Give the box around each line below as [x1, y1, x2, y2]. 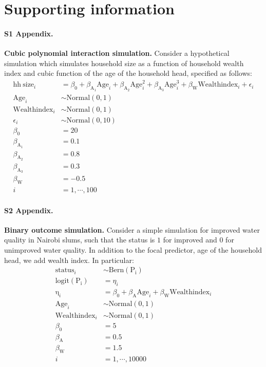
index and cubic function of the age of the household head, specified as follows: [4, 68, 252, 78]
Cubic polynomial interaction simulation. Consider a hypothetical [4, 48, 230, 58]
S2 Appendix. [4, 205, 53, 215]
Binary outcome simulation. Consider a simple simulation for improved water [4, 224, 260, 235]
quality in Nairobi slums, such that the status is [4, 234, 155, 245]
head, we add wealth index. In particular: [4, 254, 134, 265]
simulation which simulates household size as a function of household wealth [4, 57, 244, 68]
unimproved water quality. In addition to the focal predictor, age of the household [4, 244, 262, 255]
